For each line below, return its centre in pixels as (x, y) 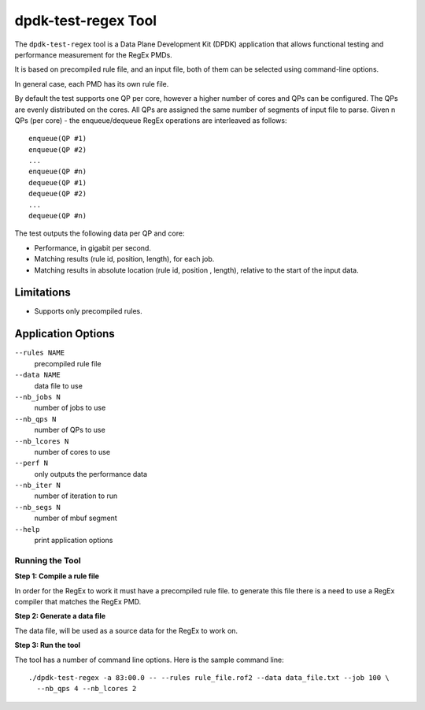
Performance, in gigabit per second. (92, 247)
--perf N (31, 463)
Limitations (42, 293)
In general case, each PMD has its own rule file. (92, 84)
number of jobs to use (70, 408)
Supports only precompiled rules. (88, 311)
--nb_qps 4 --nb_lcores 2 (87, 689)
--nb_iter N (37, 485)
